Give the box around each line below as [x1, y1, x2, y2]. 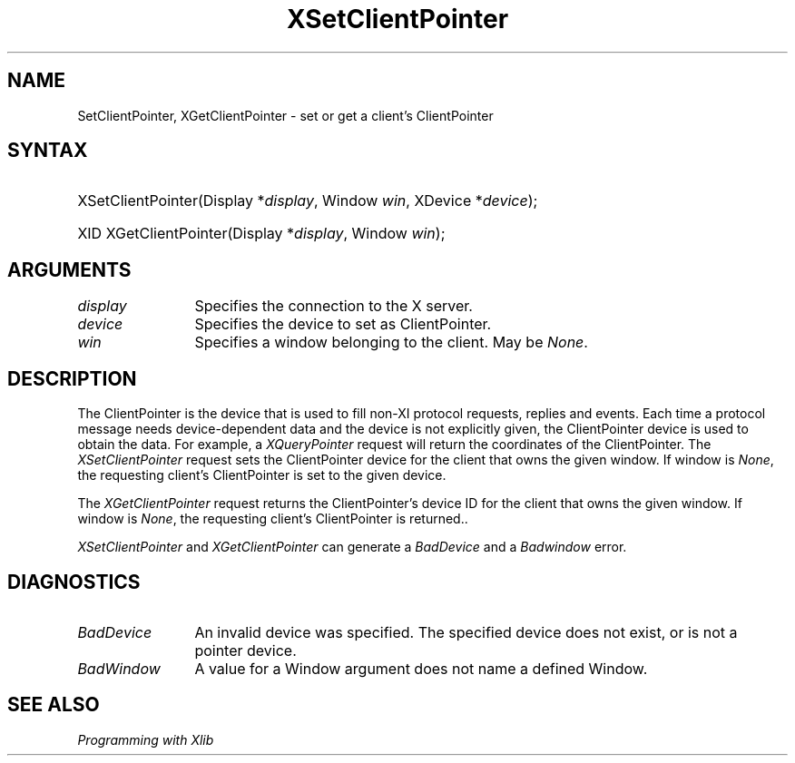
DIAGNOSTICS [7, 570, 141, 593]
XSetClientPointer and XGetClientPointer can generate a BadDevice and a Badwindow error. [77, 539, 627, 555]
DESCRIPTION [7, 367, 137, 390]
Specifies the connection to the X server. [194, 297, 473, 316]
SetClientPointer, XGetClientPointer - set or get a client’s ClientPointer [77, 107, 494, 123]
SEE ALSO [7, 693, 100, 717]
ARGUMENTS [7, 258, 132, 281]
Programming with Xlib [77, 731, 214, 748]
